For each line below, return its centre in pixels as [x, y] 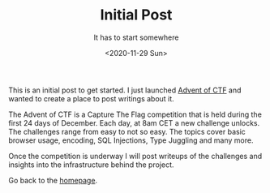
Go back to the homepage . [53, 180]
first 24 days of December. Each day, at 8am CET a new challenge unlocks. [134, 122]
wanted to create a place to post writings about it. [91, 98]
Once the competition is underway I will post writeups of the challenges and [135, 156]
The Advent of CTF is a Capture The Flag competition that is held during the [135, 114]
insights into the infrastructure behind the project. [91, 165]
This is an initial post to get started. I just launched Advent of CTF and [125, 90]
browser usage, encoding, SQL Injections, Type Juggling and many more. [131, 140]
